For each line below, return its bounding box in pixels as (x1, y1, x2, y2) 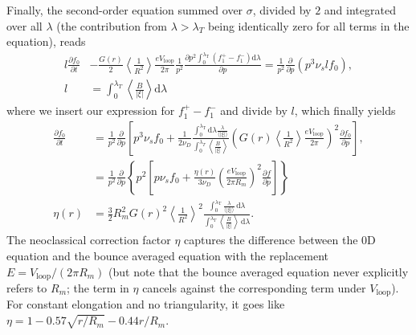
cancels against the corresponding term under (142, 280, 366, 296)
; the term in (67, 280, 129, 296)
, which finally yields (294, 102, 396, 119)
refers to (6, 280, 47, 296)
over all (6, 17, 43, 34)
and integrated (324, 2, 396, 18)
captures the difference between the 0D (184, 231, 376, 248)
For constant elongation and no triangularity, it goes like (6, 296, 285, 313)
